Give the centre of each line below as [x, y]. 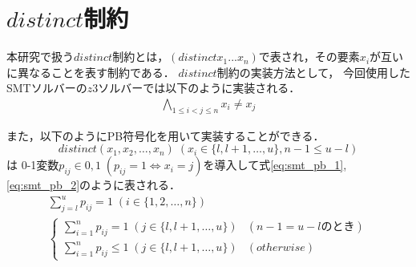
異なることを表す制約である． [96, 72]
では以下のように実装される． [222, 88]
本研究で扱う [40, 57]
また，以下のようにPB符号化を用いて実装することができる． [166, 135]
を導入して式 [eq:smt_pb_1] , [275, 165]
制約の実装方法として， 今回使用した [313, 72]
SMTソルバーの [47, 88]
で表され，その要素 [309, 57]
